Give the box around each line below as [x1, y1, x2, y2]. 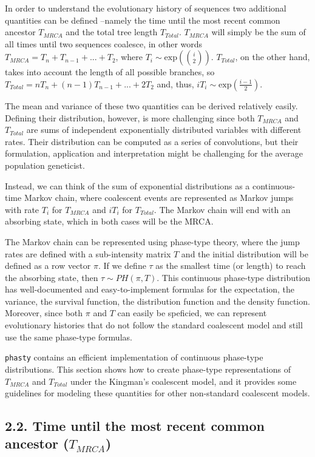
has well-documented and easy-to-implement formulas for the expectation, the [5, 283, 295, 296]
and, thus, [157, 77, 194, 90]
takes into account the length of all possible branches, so [5, 66, 215, 78]
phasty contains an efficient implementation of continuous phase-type [5, 351, 263, 364]
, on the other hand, [235, 50, 310, 63]
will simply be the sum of [211, 25, 306, 38]
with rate [5, 203, 39, 215]
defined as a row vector [5, 259, 91, 272]
